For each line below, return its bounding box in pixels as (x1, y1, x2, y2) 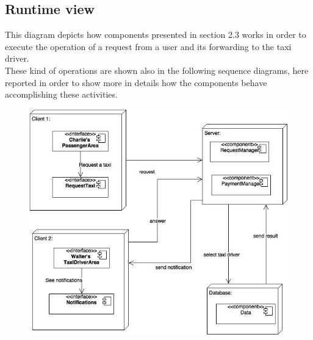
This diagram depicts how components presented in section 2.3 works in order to (5, 28, 306, 41)
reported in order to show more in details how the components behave (5, 76, 267, 89)
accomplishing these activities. (5, 88, 118, 101)
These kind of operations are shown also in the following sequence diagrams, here (5, 63, 309, 76)
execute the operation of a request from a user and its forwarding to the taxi (5, 40, 292, 52)
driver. (5, 52, 29, 65)
